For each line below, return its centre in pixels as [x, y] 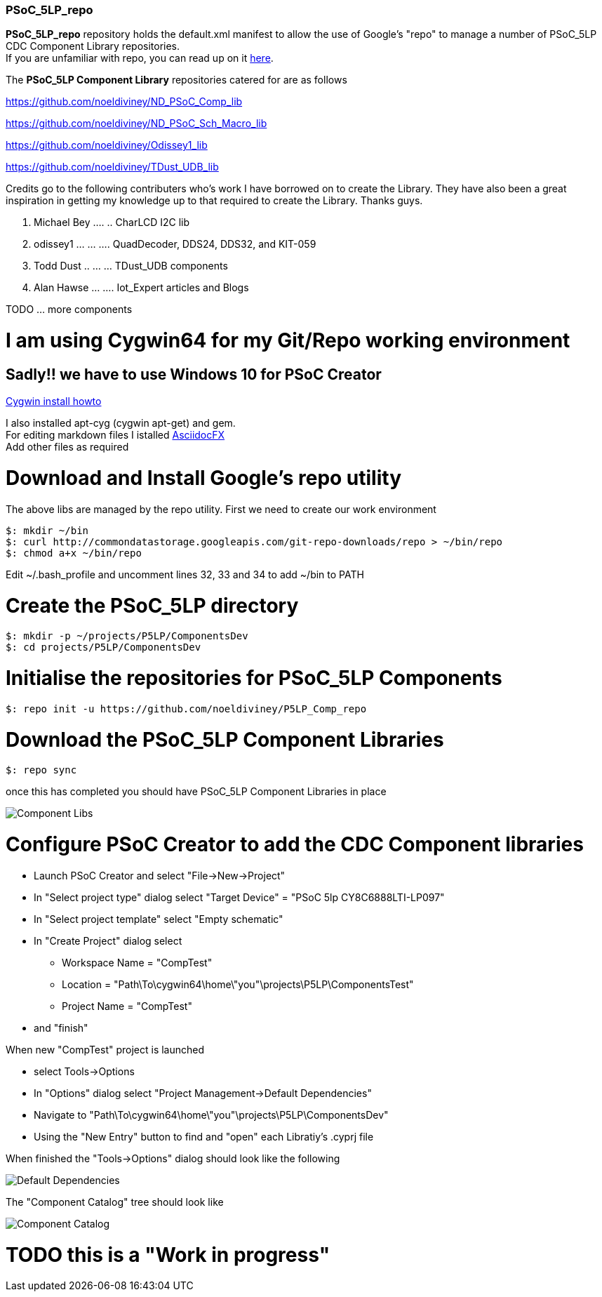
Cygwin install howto [54, 401]
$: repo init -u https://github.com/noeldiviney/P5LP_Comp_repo [186, 709]
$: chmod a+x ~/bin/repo [74, 553]
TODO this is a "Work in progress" [168, 1255]
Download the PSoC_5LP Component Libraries [225, 739]
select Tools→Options [84, 1071]
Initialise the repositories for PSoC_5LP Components [254, 678]
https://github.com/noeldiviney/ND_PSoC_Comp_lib [124, 102]
